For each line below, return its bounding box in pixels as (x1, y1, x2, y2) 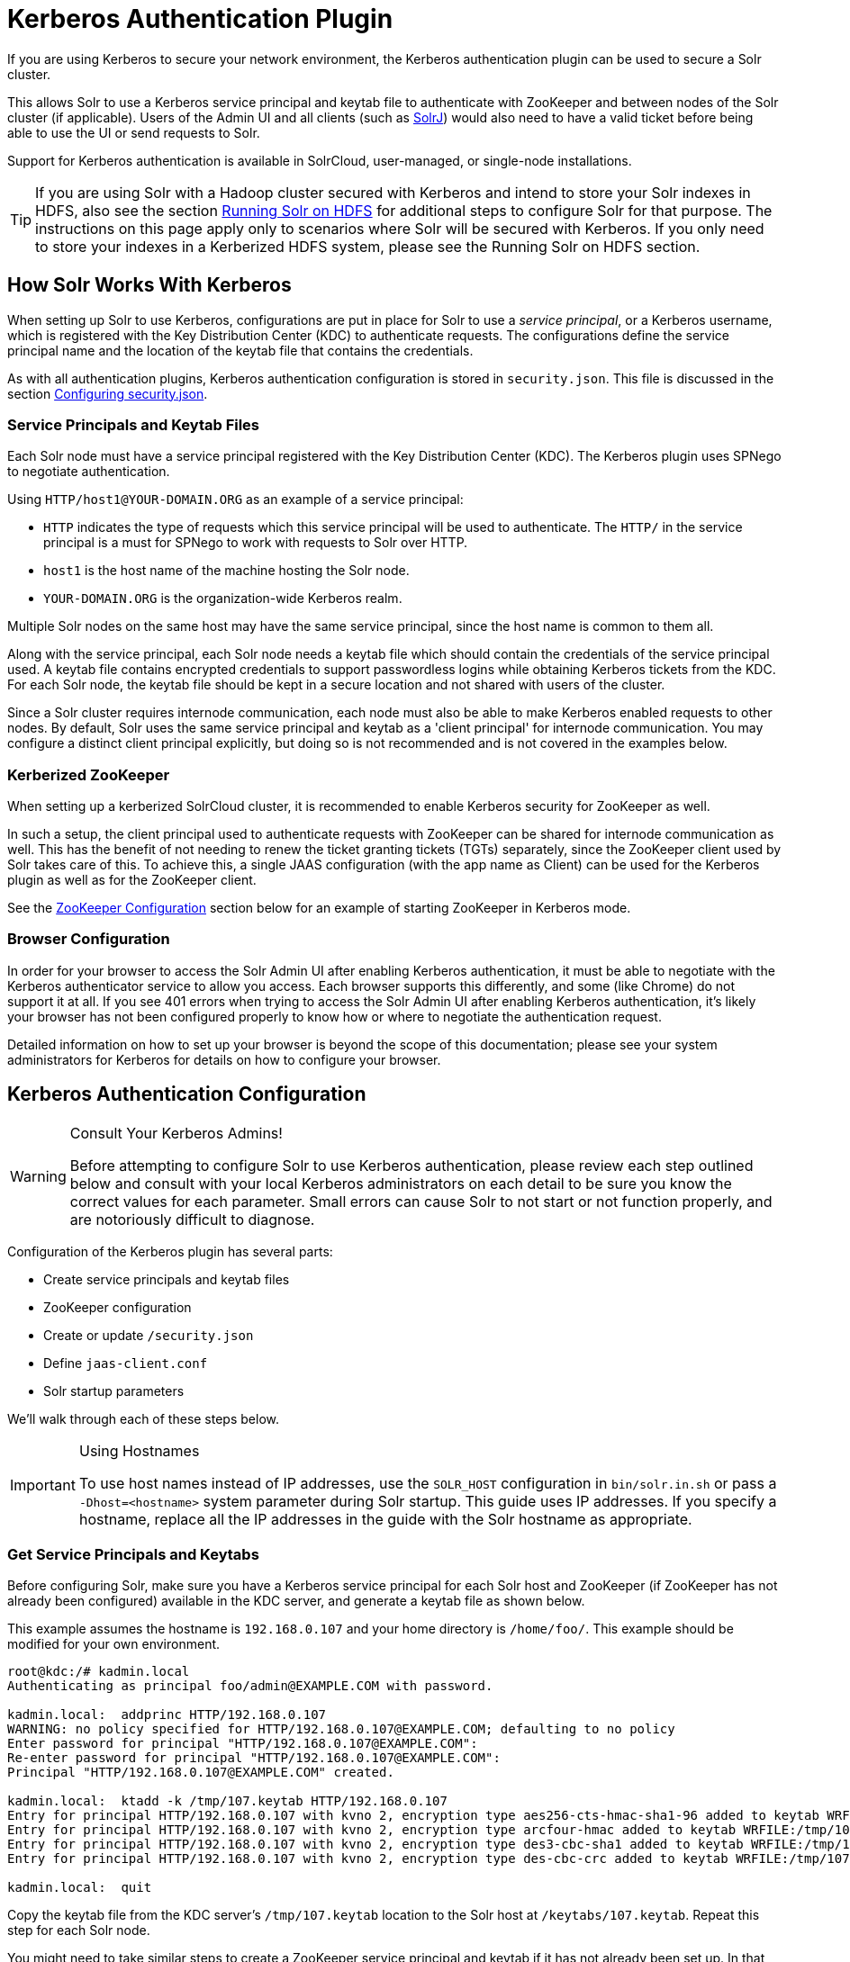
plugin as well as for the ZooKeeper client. (7, 872, 257, 888)
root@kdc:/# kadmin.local (7, 1664, 190, 1679)
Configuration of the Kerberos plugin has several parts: (7, 1243, 333, 1259)
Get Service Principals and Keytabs (7, 1545, 259, 1564)
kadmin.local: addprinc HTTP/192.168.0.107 (7, 1707, 327, 1723)
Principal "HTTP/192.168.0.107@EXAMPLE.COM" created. (7, 1765, 394, 1780)
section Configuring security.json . (7, 385, 208, 401)
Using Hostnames (78, 1441, 200, 1460)
